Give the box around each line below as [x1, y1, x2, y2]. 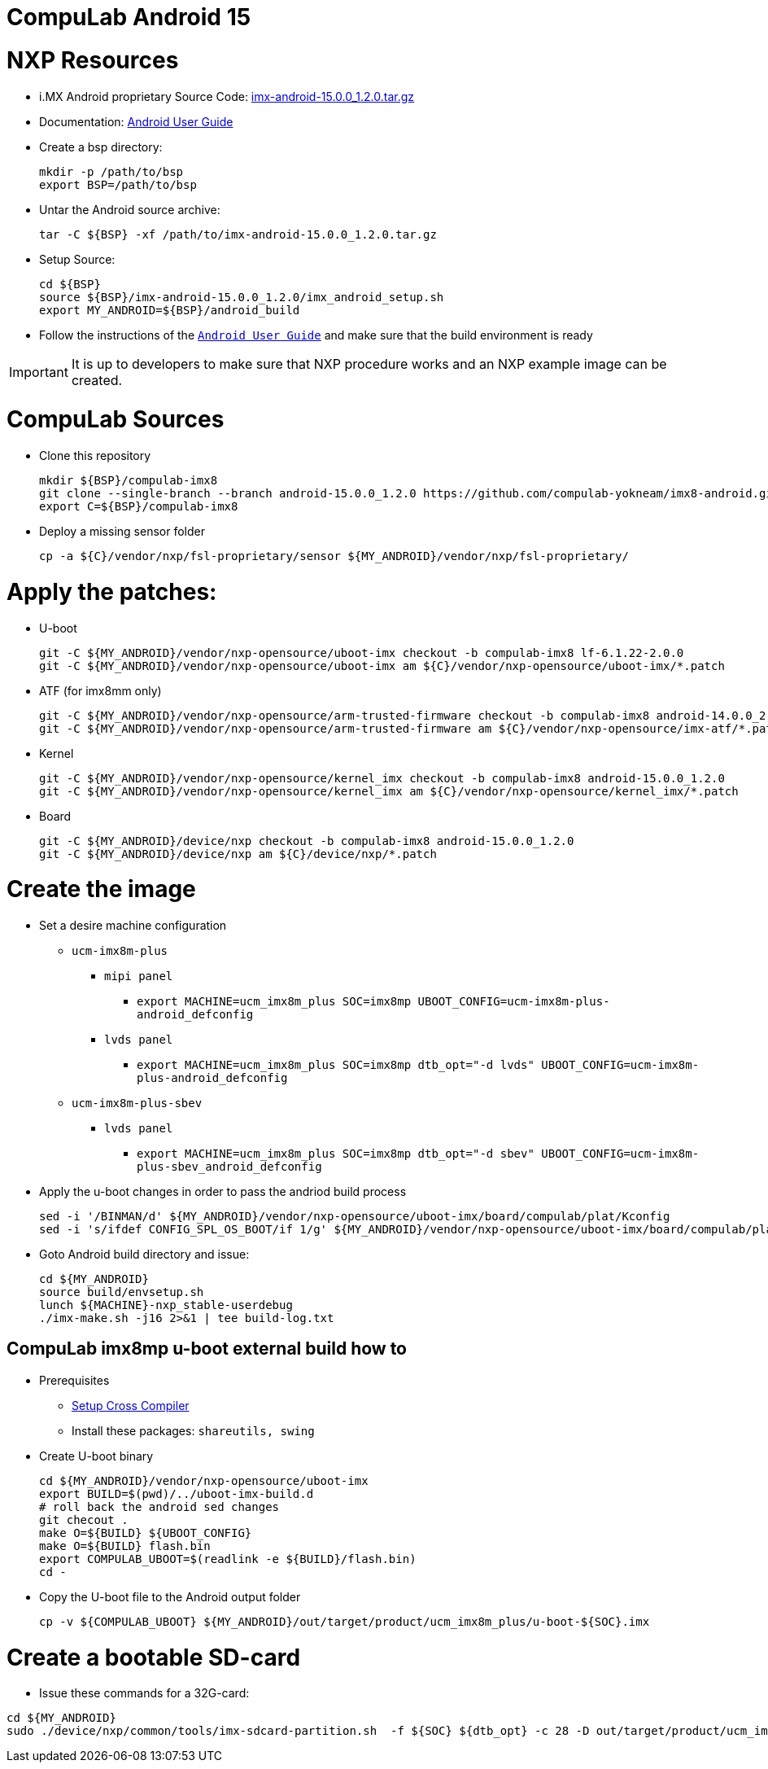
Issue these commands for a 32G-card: [39, 1686, 250, 1701]
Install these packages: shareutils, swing [72, 1423, 315, 1438]
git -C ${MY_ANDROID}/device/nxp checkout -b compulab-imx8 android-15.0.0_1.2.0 [39, 834, 574, 847]
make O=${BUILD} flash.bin [39, 1539, 211, 1552]
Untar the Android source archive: [39, 202, 220, 217]
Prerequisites [39, 1373, 110, 1387]
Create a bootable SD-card [7, 1643, 301, 1671]
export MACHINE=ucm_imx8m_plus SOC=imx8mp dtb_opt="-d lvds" [137, 1058, 535, 1071]
